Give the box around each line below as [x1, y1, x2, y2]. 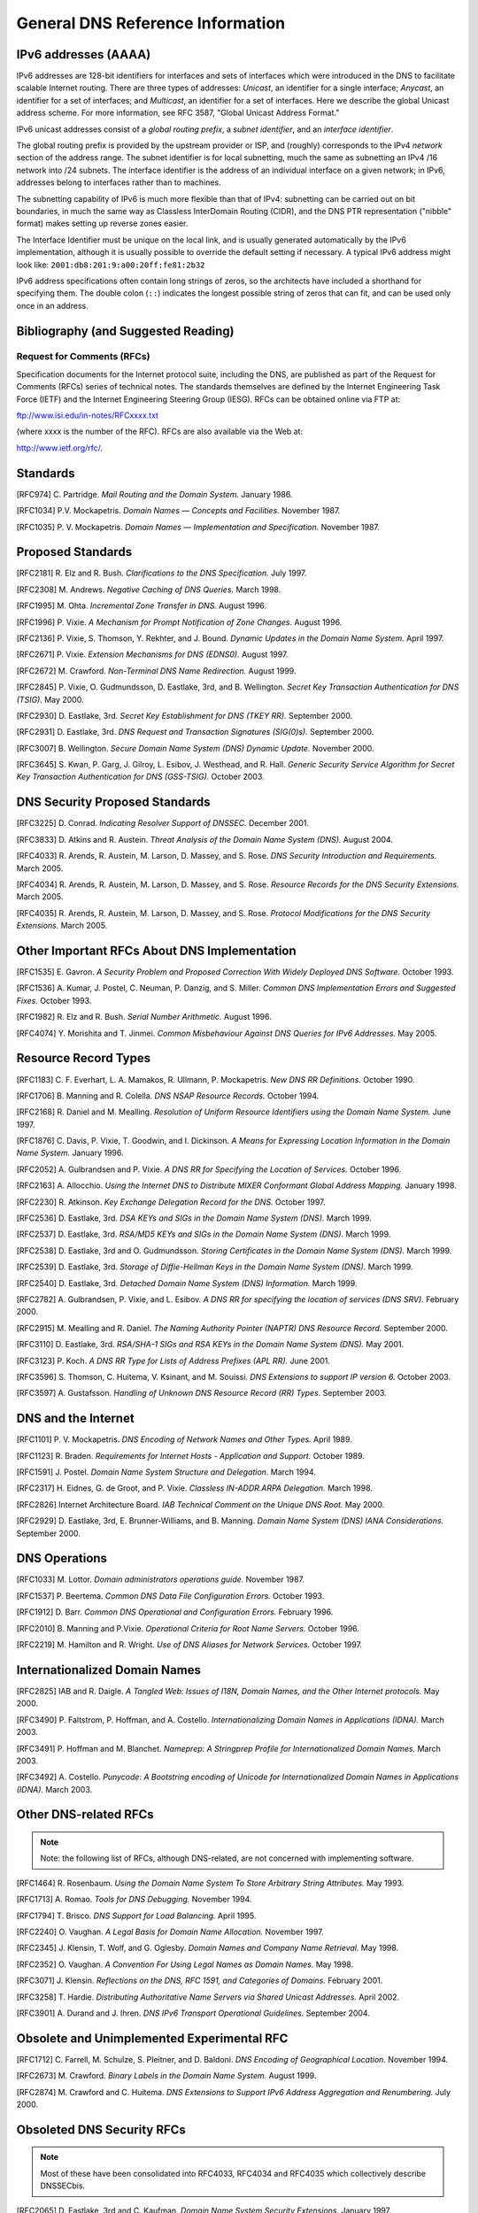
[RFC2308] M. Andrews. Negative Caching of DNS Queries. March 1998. [16, 584, 281, 595]
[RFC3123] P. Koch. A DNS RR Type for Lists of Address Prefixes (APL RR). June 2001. [16, 1355, 331, 1366]
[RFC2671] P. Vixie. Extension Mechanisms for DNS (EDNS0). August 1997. [16, 649, 289, 659]
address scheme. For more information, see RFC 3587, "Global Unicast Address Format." [16, 107, 340, 119]
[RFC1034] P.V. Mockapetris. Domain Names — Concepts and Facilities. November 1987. [16, 505, 341, 516]
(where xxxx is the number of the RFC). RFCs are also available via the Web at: [16, 426, 304, 437]
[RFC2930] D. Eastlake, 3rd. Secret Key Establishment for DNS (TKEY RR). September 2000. [16, 710, 353, 721]
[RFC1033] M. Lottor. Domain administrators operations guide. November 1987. [16, 1574, 305, 1585]
